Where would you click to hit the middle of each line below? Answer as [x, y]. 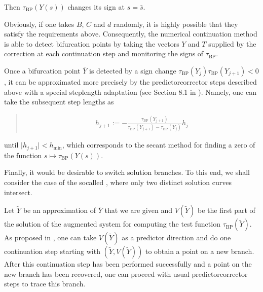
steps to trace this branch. [45, 284]
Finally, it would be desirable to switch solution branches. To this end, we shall [127, 172]
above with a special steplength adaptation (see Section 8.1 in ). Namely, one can [130, 92]
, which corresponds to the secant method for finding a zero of [159, 145]
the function [23, 155]
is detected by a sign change [133, 70]
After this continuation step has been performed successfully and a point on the [128, 264]
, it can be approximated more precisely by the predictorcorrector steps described [130, 81]
